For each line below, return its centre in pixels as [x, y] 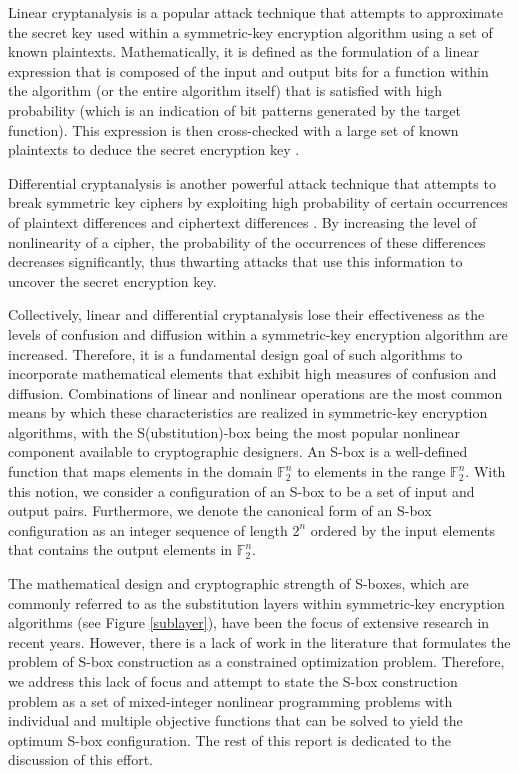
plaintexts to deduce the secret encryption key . [154, 149]
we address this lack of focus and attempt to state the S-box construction [233, 681]
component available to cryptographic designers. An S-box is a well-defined [238, 451]
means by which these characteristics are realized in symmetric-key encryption [248, 412]
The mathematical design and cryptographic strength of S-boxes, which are [238, 583]
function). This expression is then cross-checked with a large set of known [233, 129]
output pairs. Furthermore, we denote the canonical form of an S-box [220, 510]
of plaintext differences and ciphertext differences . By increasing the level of [242, 221]
